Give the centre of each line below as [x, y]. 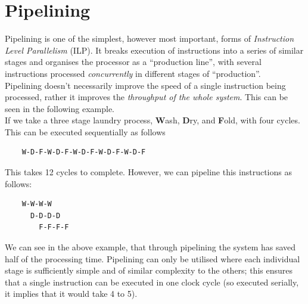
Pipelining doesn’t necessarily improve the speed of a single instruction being [145, 85]
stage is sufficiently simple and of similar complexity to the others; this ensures [149, 270]
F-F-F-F [54, 227]
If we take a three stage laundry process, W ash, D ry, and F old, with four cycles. [153, 120]
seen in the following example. [60, 108]
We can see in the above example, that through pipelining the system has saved [150, 247]
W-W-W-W [37, 204]
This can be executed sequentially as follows [85, 131]
